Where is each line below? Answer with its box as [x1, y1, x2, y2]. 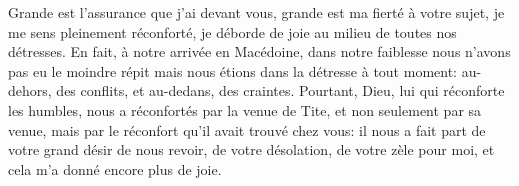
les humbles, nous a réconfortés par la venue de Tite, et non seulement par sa [8, 99, 482, 120]
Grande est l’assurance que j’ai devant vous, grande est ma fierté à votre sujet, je [8, 2, 505, 22]
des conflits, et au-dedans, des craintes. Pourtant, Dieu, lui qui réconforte [56, 80, 505, 101]
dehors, [8, 80, 52, 101]
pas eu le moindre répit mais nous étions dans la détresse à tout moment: [8, 60, 457, 81]
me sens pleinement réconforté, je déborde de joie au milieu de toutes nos [8, 21, 457, 42]
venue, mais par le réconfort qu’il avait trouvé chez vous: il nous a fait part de [8, 119, 486, 140]
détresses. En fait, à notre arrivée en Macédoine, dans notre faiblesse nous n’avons [8, 41, 511, 62]
